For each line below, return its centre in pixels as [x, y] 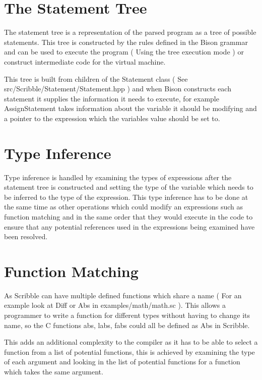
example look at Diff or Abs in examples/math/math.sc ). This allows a [115, 305]
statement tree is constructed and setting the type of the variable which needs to [129, 187]
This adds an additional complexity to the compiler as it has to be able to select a [131, 342]
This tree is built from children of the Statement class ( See [96, 78]
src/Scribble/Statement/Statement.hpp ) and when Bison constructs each [118, 89]
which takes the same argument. [54, 372]
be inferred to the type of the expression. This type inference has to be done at [126, 197]
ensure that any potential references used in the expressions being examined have [129, 226]
